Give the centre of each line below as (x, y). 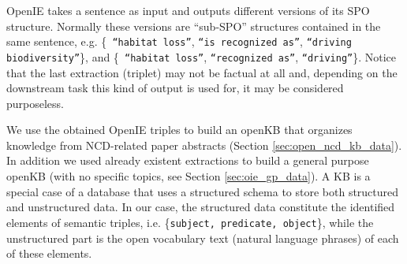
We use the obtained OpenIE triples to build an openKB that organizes (179, 130)
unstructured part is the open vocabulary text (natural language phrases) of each (203, 238)
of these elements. (49, 253)
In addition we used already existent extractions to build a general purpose (188, 160)
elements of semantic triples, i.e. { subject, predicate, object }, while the (190, 222)
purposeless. (35, 103)
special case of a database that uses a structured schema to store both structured (203, 191)
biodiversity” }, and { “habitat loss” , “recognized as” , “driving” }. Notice (202, 56)
